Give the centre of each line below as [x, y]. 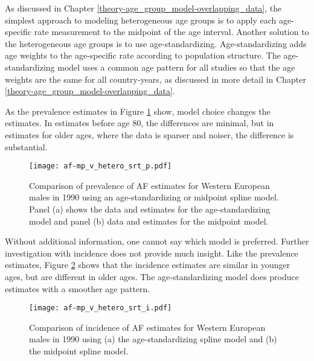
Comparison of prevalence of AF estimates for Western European [149, 185]
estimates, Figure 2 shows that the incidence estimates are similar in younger [148, 265]
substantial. [26, 146]
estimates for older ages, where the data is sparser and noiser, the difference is [149, 134]
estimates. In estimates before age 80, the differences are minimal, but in [139, 123]
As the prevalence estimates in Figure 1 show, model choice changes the [138, 111]
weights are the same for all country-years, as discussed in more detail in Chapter [155, 79]
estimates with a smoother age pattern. [78, 288]
